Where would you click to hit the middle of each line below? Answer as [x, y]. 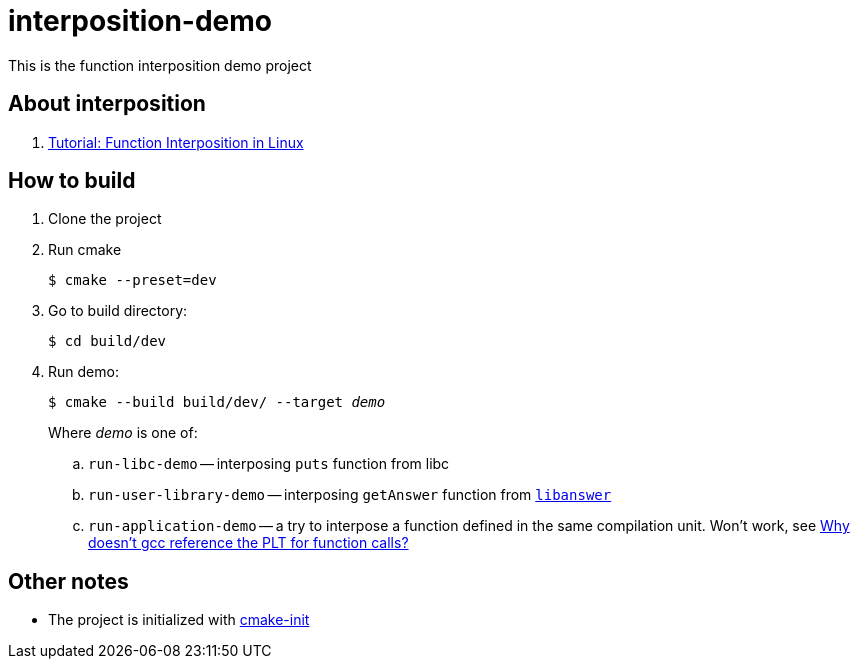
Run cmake [85, 250]
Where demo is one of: [123, 433]
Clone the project [105, 219]
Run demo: [83, 372]
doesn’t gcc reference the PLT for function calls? [248, 543]
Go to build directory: [118, 311]
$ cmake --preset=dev [132, 280]
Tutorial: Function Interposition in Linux [176, 142]
